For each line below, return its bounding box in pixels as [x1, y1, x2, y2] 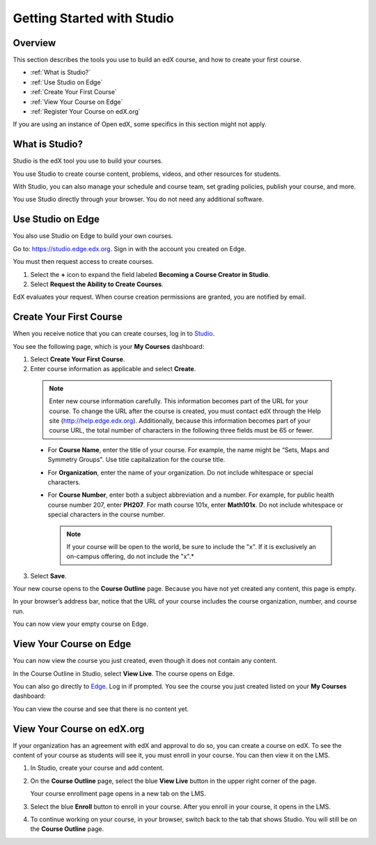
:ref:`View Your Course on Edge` [30, 98, 123, 106]
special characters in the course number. [47, 510, 166, 519]
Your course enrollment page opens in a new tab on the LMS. [30, 789, 206, 798]
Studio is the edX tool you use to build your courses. [13, 157, 163, 165]
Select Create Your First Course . [30, 355, 125, 364]
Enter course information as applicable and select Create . [30, 365, 196, 373]
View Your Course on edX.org [13, 723, 145, 735]
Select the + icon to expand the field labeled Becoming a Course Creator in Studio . [30, 270, 271, 278]
